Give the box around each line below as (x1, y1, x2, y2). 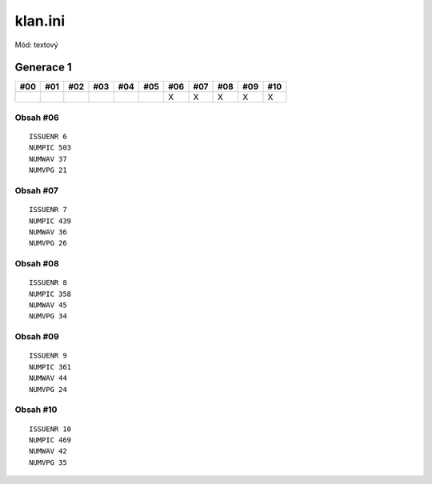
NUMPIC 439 (29, 216, 72, 226)
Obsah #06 (14, 112, 59, 123)
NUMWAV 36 (29, 227, 67, 236)
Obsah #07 (14, 185, 59, 196)
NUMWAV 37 (29, 154, 67, 163)
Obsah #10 (14, 404, 58, 415)
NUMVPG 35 (29, 458, 67, 467)
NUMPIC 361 (29, 362, 72, 371)
